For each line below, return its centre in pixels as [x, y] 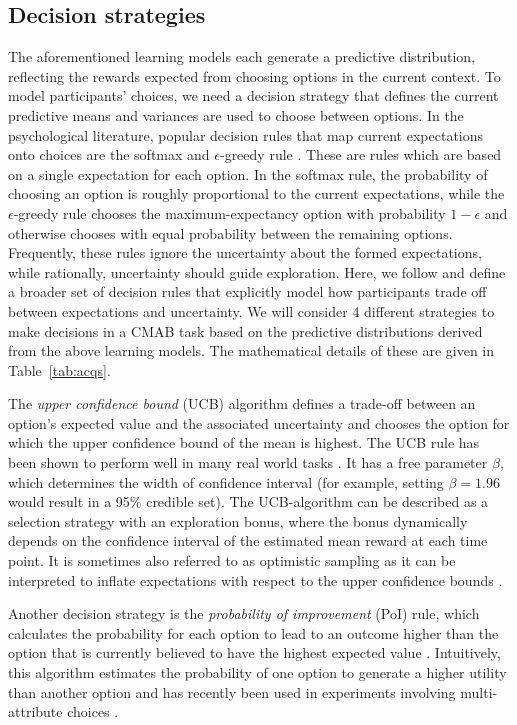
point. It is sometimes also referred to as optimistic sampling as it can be [232, 560]
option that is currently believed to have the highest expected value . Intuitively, [254, 652]
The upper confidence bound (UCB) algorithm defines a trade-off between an [242, 403]
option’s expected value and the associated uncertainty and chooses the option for [259, 422]
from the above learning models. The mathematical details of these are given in [251, 350]
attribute [35, 711]
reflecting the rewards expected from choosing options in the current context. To [254, 75]
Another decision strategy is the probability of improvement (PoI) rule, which [244, 613]
